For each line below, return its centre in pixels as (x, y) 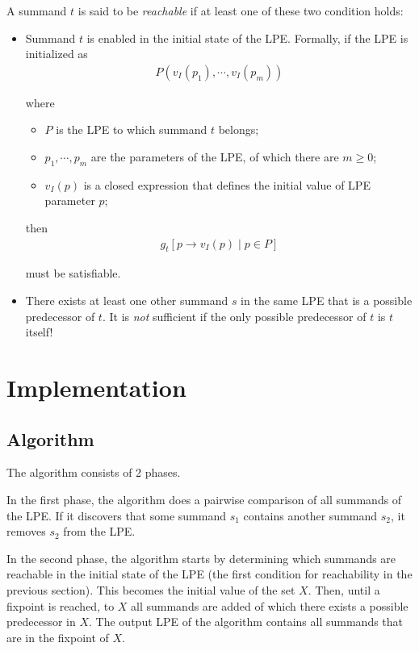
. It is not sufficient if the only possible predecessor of (234, 316)
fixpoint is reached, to (61, 605)
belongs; (239, 129)
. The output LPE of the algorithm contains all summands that (246, 622)
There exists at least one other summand (127, 300)
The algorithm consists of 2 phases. (94, 472)
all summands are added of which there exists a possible (270, 605)
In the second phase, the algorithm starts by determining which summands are (201, 558)
